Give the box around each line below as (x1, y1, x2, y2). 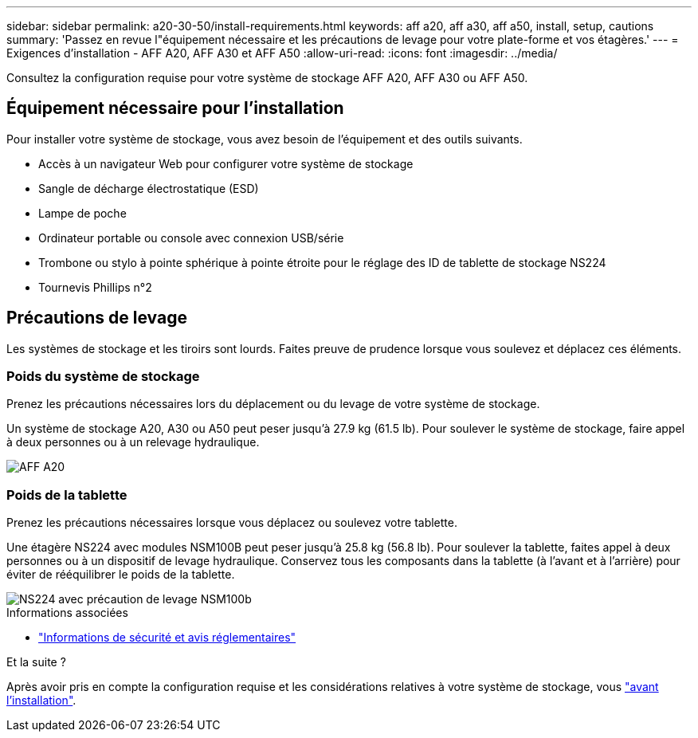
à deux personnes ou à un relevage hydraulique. (6, 435, 260, 449)
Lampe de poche (38, 206, 127, 220)
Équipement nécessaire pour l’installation (6, 98, 344, 119)
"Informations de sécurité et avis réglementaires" (38, 630, 296, 645)
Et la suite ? (6, 655, 66, 669)
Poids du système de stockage (6, 368, 200, 385)
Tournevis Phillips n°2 (38, 280, 152, 294)
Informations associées (6, 606, 128, 620)
